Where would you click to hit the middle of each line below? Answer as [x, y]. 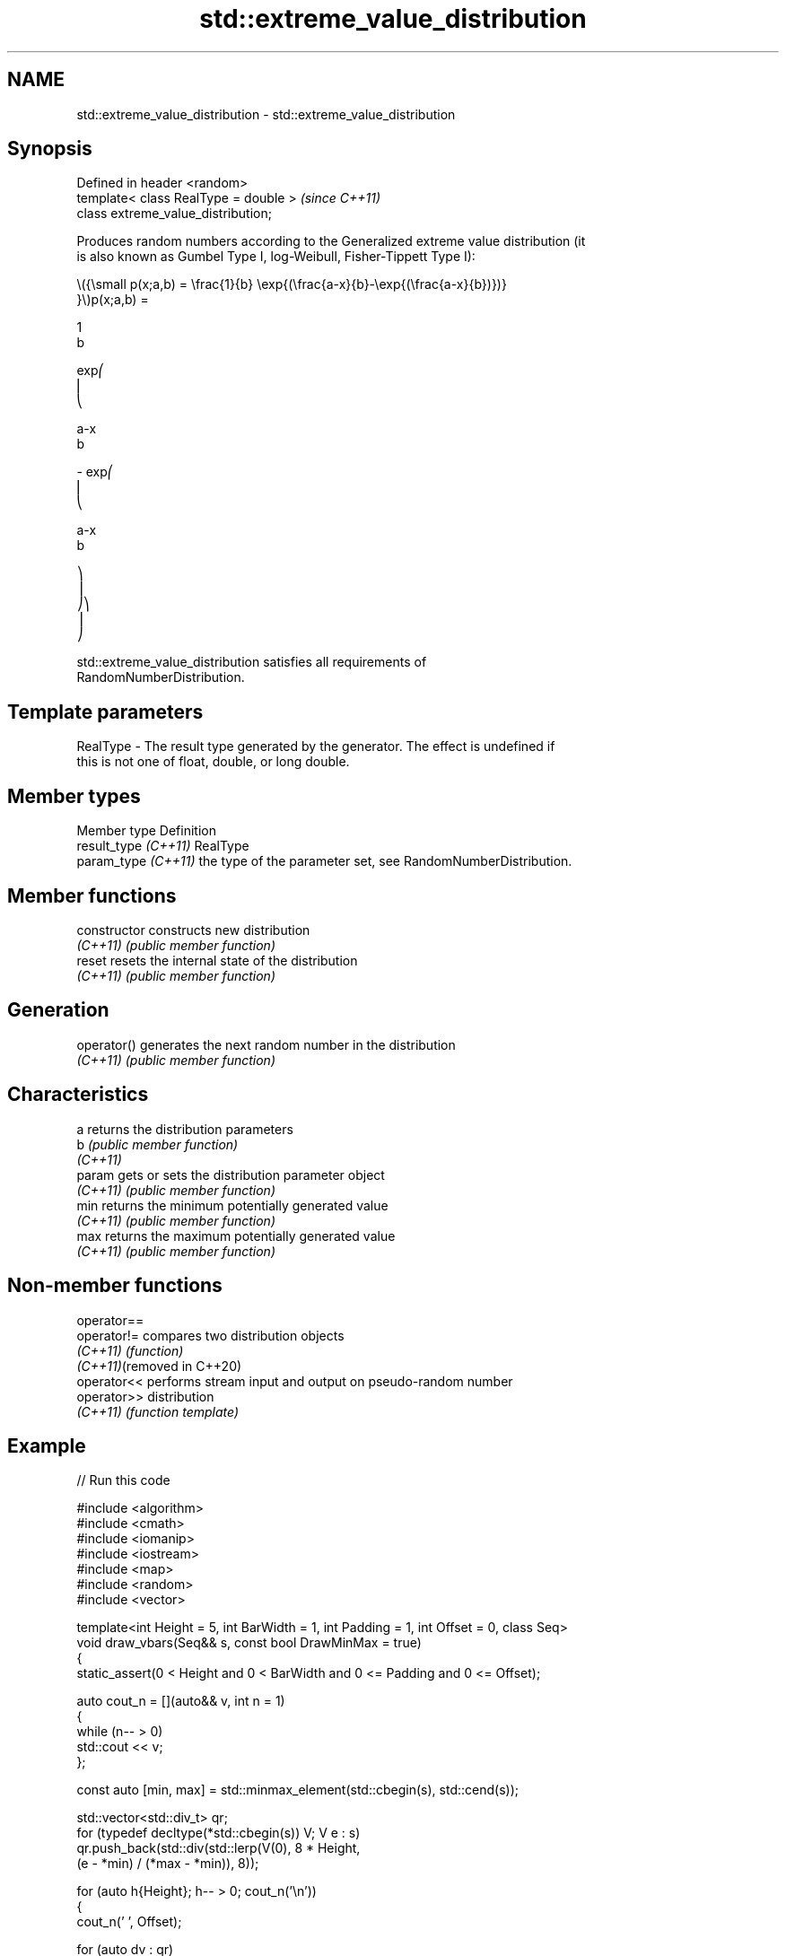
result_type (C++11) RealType [163, 846]
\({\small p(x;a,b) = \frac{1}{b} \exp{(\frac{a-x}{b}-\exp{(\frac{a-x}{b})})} [292, 284]
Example [47, 1445]
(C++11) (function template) [158, 1411]
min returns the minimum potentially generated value [232, 1205]
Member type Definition [146, 831]
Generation [58, 1010]
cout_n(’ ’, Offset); [129, 1922]
